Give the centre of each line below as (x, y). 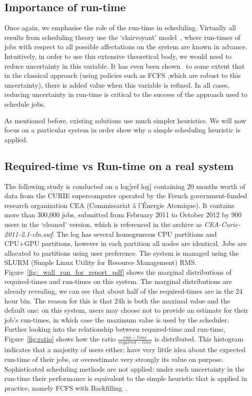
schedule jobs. (25, 104)
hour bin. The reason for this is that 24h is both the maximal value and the (117, 300)
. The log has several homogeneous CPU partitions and (135, 234)
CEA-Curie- (222, 224)
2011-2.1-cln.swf (28, 234)
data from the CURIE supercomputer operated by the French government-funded (126, 196)
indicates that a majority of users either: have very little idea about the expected (125, 349)
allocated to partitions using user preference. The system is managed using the (122, 253)
